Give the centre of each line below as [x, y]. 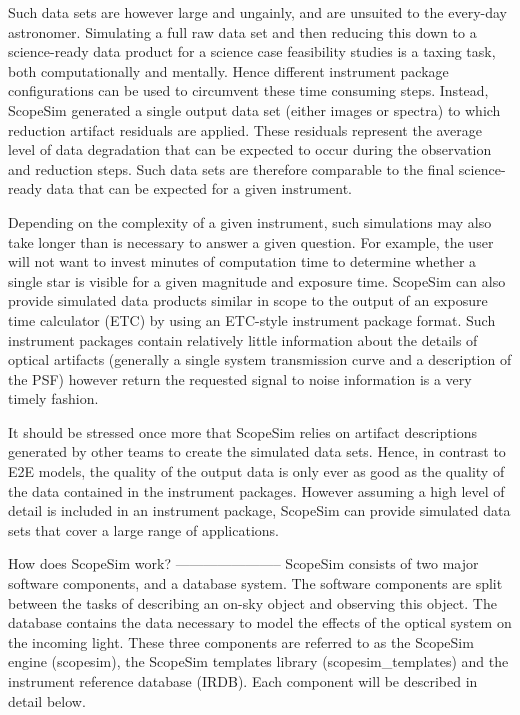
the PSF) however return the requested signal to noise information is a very [240, 378]
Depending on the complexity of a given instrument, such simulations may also [250, 221]
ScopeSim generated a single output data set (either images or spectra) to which [254, 109]
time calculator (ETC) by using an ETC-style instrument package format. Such [252, 319]
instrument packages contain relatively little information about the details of [243, 339]
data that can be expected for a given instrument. [199, 188]
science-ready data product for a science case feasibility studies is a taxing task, [252, 51]
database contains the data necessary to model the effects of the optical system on [260, 622]
